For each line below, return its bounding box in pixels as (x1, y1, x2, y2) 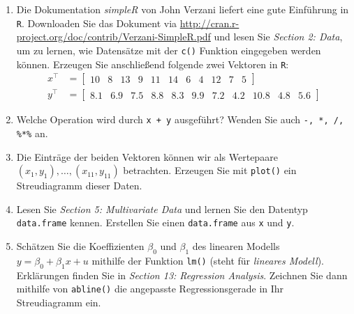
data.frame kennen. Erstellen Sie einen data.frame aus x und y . (16, 215, 295, 230)
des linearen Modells (192, 239, 280, 253)
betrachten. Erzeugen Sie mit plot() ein (123, 163, 297, 178)
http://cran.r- (179, 15, 239, 30)
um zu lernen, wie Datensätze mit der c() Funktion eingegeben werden (16, 42, 321, 57)
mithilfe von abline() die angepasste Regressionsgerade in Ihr (16, 281, 284, 296)
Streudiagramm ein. (16, 295, 101, 309)
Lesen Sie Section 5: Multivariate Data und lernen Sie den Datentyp (16, 201, 308, 216)
